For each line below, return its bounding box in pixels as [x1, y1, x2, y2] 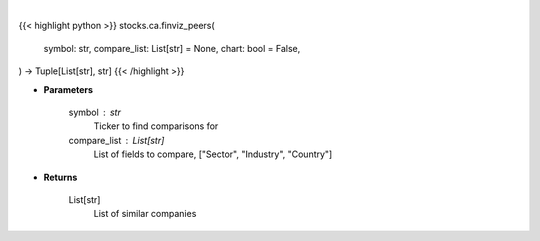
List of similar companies [93, 208, 197, 220]
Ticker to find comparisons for [93, 120, 219, 132]
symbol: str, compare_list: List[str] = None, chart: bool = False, [43, 42, 301, 54]
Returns [43, 171, 78, 183]
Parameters [43, 83, 94, 95]
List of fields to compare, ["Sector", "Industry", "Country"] [93, 148, 333, 160]
